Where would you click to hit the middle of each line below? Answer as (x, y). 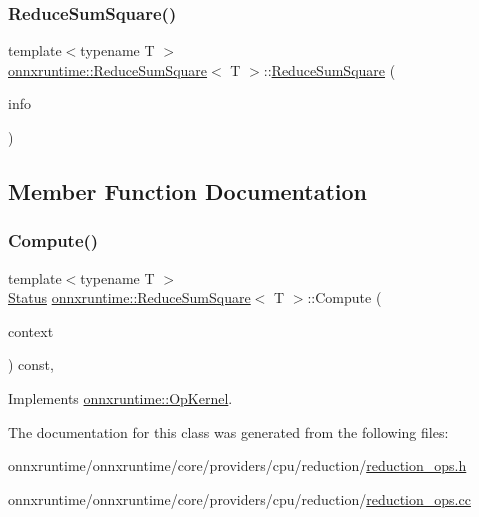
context (31, 330)
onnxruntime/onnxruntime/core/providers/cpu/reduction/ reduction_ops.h (237, 465)
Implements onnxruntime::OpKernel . (120, 397)
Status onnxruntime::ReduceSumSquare (129, 297)
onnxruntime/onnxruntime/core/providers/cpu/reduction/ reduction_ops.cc (239, 498)
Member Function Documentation (188, 190)
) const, (31, 364)
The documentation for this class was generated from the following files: (228, 431)
